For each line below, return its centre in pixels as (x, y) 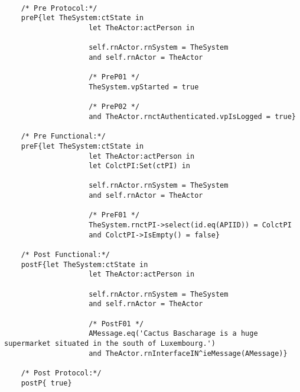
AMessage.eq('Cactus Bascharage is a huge (173, 334)
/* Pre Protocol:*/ (59, 8)
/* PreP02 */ (114, 107)
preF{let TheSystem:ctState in (82, 146)
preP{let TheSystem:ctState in (82, 18)
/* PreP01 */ (114, 77)
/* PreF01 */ (114, 215)
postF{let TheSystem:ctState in (84, 264)
